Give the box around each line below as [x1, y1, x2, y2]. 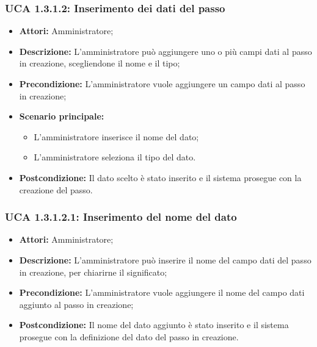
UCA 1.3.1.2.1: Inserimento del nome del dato [5, 209, 237, 224]
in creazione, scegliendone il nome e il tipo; [19, 57, 180, 70]
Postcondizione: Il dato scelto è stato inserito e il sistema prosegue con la [19, 171, 302, 184]
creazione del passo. [19, 183, 93, 196]
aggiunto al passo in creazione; [19, 298, 134, 310]
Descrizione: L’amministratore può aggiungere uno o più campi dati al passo [19, 45, 312, 57]
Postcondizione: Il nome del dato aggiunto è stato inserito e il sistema [19, 318, 289, 331]
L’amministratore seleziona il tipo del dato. [34, 151, 196, 163]
